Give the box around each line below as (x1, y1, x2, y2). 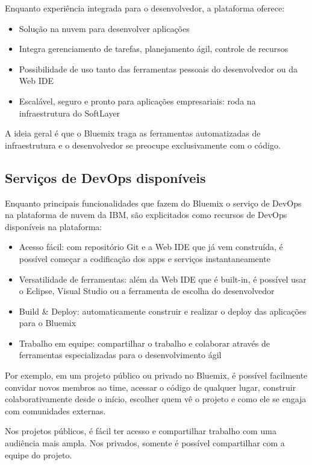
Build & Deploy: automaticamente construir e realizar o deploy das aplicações (19, 304, 307, 317)
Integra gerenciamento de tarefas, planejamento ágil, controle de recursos (19, 42, 289, 55)
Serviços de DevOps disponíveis (5, 168, 206, 187)
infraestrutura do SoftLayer (19, 106, 120, 119)
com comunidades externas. (5, 404, 106, 417)
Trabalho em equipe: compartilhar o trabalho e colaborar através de (19, 336, 270, 349)
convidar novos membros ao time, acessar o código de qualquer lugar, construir (5, 380, 296, 393)
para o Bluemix (19, 316, 76, 329)
